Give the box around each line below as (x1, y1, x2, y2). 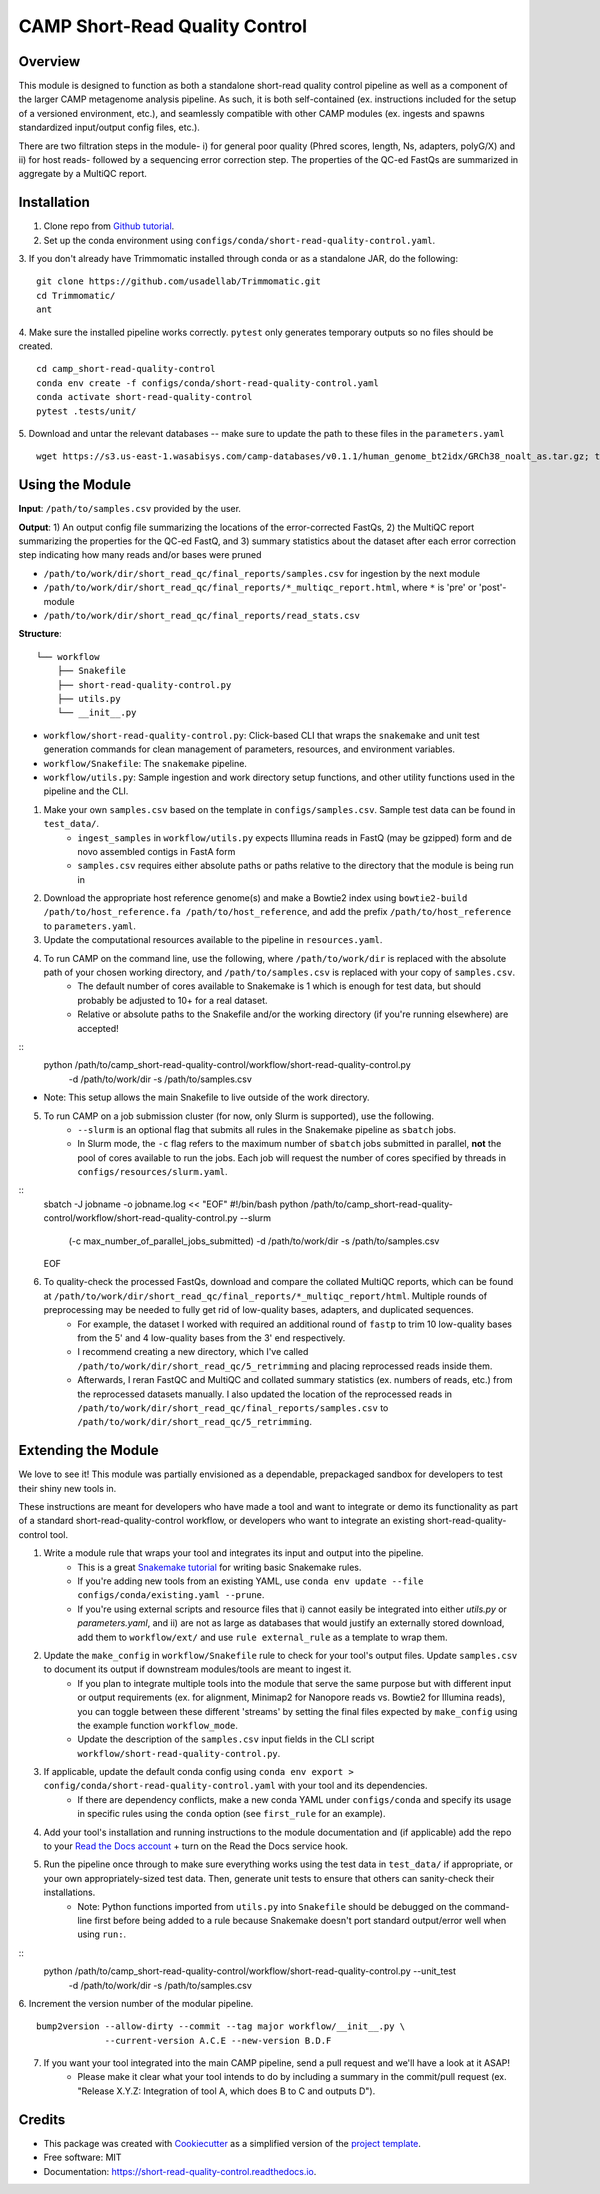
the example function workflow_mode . (77, 1719, 239, 1731)
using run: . (77, 1928, 127, 1940)
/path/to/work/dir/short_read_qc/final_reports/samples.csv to (77, 1401, 389, 1414)
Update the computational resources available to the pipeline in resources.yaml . (43, 934, 383, 946)
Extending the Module (18, 1442, 159, 1459)
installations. (43, 1886, 96, 1899)
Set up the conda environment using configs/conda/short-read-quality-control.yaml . (43, 234, 436, 246)
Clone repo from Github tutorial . (43, 220, 175, 232)
